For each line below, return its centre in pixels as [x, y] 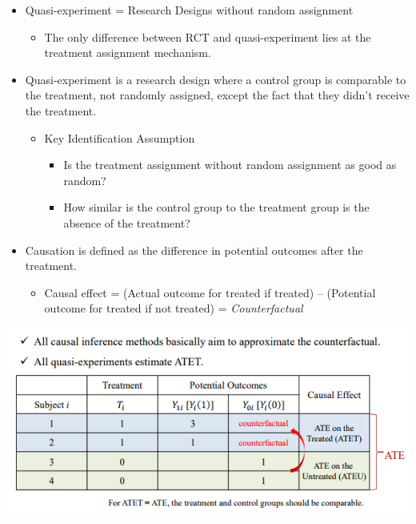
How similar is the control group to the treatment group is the [216, 207]
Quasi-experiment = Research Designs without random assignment [189, 10]
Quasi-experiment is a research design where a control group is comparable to [216, 79]
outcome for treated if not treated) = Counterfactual [174, 308]
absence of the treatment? [127, 222]
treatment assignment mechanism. [128, 52]
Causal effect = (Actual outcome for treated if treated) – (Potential [210, 292]
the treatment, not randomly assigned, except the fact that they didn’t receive [217, 95]
